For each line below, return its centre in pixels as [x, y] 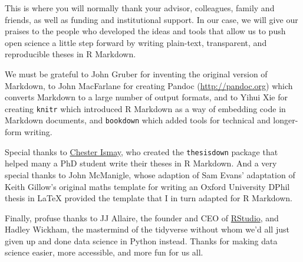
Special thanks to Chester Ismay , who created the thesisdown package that [141, 151]
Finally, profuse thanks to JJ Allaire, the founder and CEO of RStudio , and [142, 217]
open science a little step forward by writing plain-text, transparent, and [136, 42]
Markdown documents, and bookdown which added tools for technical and [138, 120]
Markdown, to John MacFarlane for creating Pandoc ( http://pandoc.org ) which [149, 85]
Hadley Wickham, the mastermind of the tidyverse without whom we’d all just [147, 229]
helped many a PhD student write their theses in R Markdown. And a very [141, 163]
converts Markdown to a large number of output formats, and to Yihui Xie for [146, 97]
